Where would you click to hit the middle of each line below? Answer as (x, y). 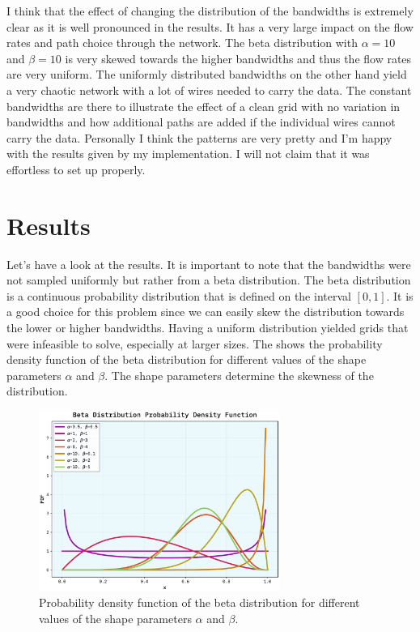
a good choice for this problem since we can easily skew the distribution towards (206, 312)
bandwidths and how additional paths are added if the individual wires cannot (201, 122)
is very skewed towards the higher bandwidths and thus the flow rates (238, 58)
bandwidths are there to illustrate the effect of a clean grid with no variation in (204, 106)
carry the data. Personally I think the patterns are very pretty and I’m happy (199, 137)
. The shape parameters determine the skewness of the (239, 375)
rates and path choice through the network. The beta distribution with (182, 43)
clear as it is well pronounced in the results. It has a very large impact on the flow (210, 26)
